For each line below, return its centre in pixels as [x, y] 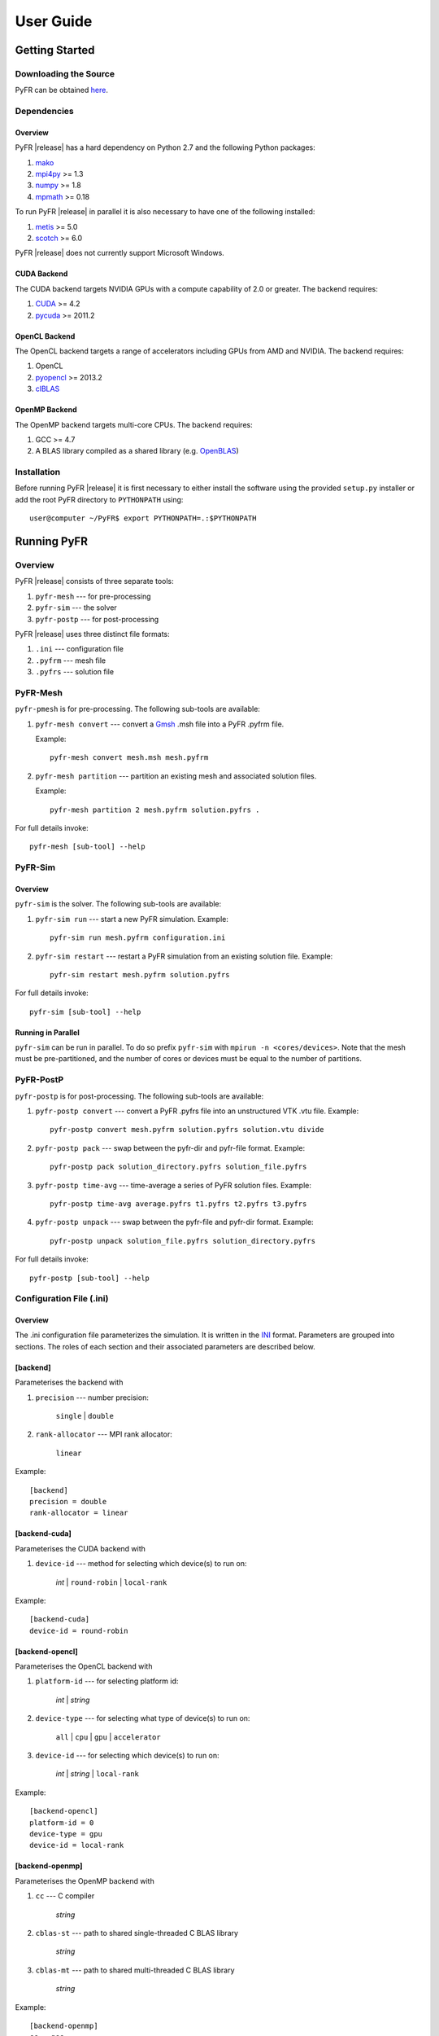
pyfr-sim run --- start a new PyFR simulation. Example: [132, 919]
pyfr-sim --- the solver [76, 608]
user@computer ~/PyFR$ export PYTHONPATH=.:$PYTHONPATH [143, 518]
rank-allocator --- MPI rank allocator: [104, 1434]
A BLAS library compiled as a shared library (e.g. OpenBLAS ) [137, 451]
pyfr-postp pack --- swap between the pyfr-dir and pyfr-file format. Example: [170, 1147]
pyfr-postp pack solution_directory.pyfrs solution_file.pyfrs [178, 1167]
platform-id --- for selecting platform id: [107, 1681]
